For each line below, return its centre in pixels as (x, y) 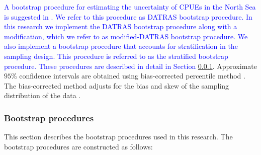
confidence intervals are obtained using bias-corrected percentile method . (132, 76)
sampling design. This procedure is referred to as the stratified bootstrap (116, 56)
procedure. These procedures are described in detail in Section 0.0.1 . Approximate (130, 66)
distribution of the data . (42, 95)
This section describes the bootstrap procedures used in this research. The (118, 137)
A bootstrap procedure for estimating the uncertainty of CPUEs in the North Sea (130, 7)
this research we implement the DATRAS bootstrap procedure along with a (121, 26)
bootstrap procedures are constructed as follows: (78, 146)
